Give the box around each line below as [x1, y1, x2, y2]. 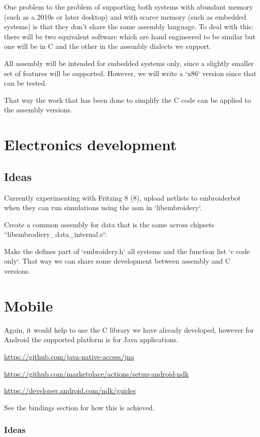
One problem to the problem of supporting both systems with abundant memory [4, 2, 253, 12]
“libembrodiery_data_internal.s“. [4, 229, 107, 239]
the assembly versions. [4, 104, 72, 115]
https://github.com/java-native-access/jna [4, 351, 134, 361]
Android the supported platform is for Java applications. [4, 334, 179, 345]
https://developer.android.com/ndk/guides [4, 385, 136, 396]
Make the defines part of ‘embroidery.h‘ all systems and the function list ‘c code [4, 245, 250, 256]
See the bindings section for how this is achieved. [4, 402, 155, 412]
